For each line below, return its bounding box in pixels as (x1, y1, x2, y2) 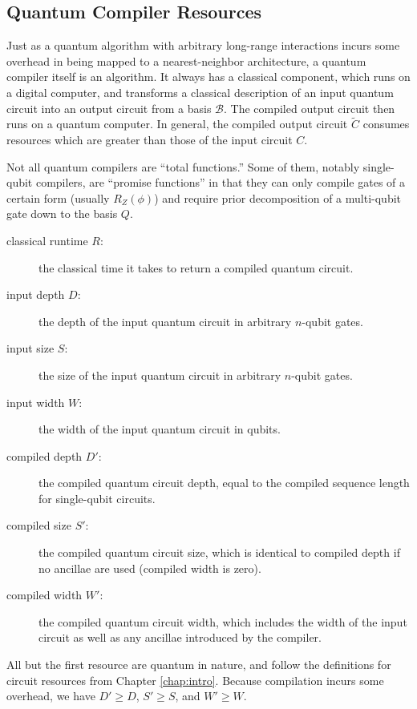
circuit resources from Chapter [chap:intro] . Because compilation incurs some (6, 671, 384, 688)
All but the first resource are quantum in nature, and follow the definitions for (6, 656, 391, 673)
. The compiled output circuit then (223, 99, 395, 116)
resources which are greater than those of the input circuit (6, 131, 293, 147)
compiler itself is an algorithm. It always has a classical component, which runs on (6, 68, 411, 85)
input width (6, 393, 65, 410)
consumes (362, 115, 410, 132)
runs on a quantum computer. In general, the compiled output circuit (6, 115, 348, 132)
